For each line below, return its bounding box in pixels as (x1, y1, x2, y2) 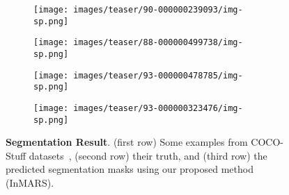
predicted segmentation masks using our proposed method (6, 162, 253, 176)
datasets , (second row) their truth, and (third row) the (29, 148, 267, 162)
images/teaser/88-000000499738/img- (73, 37, 243, 48)
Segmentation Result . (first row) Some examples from (6, 135, 248, 149)
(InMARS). (6, 176, 54, 190)
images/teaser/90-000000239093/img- (73, 5, 243, 15)
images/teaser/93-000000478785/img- (73, 70, 243, 80)
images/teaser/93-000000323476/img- (73, 103, 243, 113)
